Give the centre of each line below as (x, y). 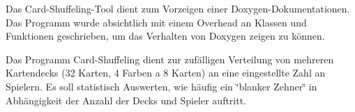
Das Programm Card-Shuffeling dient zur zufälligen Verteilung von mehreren (170, 59)
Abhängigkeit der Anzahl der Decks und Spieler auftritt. (126, 100)
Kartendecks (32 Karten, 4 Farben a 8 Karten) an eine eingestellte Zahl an (166, 73)
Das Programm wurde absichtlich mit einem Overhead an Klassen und (156, 22)
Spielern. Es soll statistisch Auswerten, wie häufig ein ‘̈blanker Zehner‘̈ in (161, 86)
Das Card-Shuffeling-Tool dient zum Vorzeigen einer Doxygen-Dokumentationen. (178, 8)
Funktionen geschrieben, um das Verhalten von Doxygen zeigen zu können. (165, 36)
